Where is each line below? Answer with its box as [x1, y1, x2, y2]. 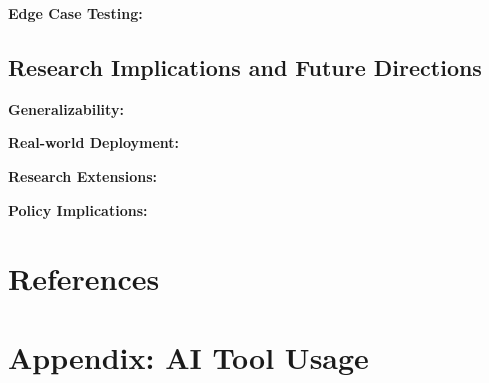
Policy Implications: [8, 199, 148, 220]
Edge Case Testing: [8, 3, 143, 23]
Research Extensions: [8, 165, 157, 186]
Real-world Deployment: [8, 132, 180, 153]
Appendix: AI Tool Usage [8, 336, 369, 377]
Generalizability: [8, 98, 124, 119]
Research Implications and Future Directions [8, 51, 482, 82]
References [8, 258, 160, 299]
